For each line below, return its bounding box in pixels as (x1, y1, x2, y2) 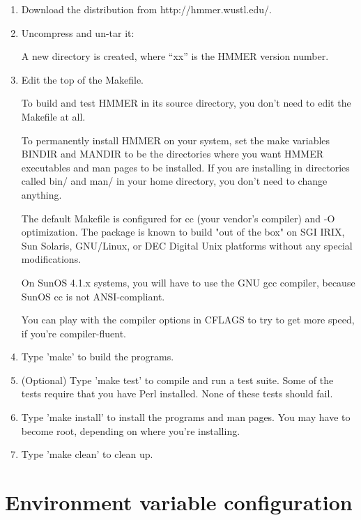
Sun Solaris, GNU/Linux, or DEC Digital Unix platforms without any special (21, 238, 353, 252)
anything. (21, 187, 62, 201)
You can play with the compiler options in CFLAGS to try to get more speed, (21, 312, 355, 327)
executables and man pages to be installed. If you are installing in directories (21, 160, 350, 174)
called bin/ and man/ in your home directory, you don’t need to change (21, 174, 328, 188)
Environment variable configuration (5, 488, 353, 517)
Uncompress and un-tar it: (21, 25, 135, 40)
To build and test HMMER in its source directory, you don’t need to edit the (21, 95, 351, 110)
